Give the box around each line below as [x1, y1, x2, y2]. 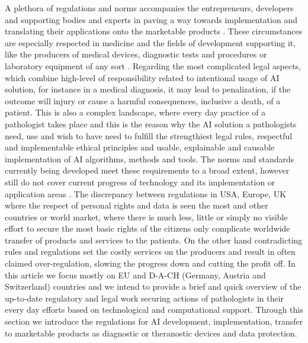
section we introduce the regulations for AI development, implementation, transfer [5, 315, 303, 328]
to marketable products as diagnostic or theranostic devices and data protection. [5, 326, 297, 339]
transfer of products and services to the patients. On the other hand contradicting [5, 233, 303, 246]
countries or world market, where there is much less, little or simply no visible [5, 210, 288, 223]
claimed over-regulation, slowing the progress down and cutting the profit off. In [5, 257, 296, 270]
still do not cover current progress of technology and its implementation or [5, 175, 275, 188]
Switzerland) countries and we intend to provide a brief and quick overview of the [5, 280, 301, 293]
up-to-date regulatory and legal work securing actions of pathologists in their [5, 291, 284, 304]
